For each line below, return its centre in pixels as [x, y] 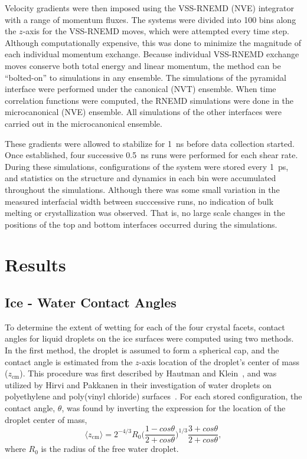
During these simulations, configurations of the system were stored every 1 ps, [147, 166]
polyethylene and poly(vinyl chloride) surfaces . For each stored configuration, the [153, 396]
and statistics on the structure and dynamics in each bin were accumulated [141, 178]
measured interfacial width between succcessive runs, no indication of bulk [139, 201]
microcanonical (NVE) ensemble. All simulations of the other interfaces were [143, 112]
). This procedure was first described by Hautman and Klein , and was [148, 373]
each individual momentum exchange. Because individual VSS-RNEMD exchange [152, 54]
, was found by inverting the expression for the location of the [174, 408]
